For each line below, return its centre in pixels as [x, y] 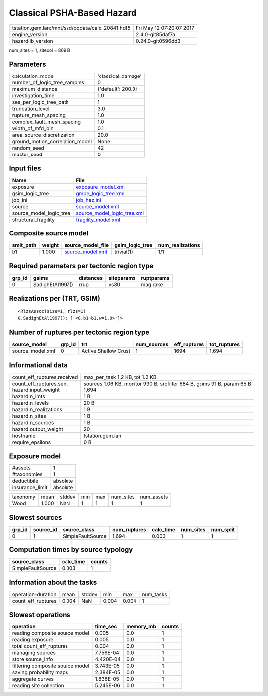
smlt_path [24, 245]
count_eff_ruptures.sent [40, 384]
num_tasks [155, 594]
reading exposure [33, 640]
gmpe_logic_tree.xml [100, 193]
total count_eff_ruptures [40, 646]
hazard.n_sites [29, 416]
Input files [25, 168]
